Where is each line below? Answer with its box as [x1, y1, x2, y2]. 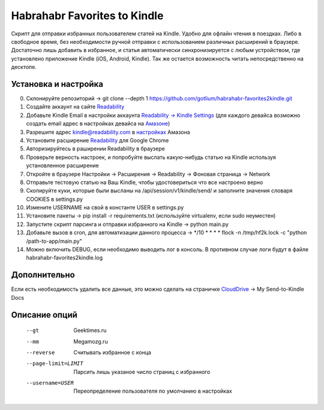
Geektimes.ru [73, 327, 107, 334]
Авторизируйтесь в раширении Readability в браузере [26, 145, 165, 152]
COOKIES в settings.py [26, 195, 83, 203]
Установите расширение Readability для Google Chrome [26, 137, 169, 144]
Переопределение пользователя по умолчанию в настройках [73, 387, 232, 395]
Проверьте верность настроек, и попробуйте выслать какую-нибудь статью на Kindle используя [26, 153, 276, 161]
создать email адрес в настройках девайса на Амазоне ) [26, 120, 170, 127]
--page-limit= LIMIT [26, 360, 83, 367]
